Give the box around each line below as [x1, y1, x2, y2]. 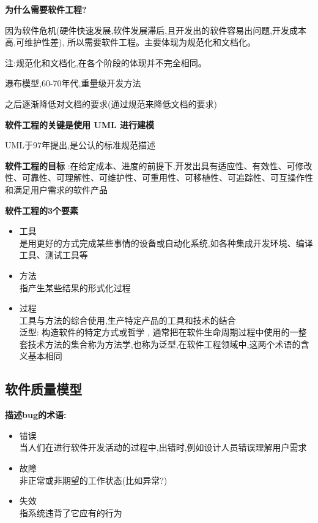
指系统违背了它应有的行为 [19, 506, 122, 519]
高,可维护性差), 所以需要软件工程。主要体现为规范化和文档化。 [5, 36, 256, 48]
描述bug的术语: [5, 408, 67, 421]
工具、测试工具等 [19, 248, 88, 261]
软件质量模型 [5, 380, 82, 399]
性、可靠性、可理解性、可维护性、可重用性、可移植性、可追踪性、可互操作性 [5, 171, 313, 184]
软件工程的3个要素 [5, 204, 79, 216]
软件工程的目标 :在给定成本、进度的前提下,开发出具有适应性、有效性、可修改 [5, 159, 312, 172]
